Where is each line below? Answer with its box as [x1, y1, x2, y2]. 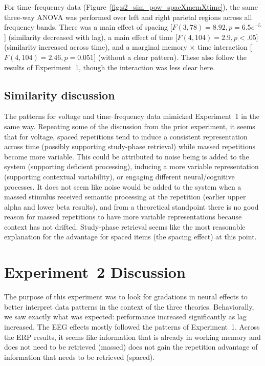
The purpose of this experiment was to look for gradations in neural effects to [4, 291, 248, 302]
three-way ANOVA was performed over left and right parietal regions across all [4, 11, 252, 22]
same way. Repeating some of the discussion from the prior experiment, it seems [4, 120, 255, 131]
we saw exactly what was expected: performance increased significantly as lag [4, 311, 247, 322]
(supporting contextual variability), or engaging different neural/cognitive [4, 171, 235, 181]
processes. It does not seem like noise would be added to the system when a [4, 181, 241, 192]
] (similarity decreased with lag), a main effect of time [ [4, 31, 178, 42]
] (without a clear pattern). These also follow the [94, 51, 247, 62]
